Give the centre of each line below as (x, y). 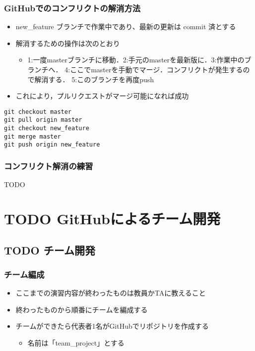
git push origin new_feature (52, 145)
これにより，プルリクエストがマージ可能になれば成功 (102, 96)
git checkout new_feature (47, 128)
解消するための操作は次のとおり (68, 43)
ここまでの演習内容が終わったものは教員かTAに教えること (111, 293)
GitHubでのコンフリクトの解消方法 (72, 8)
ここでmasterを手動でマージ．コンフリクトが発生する (157, 69)
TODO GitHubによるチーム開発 (112, 219)
